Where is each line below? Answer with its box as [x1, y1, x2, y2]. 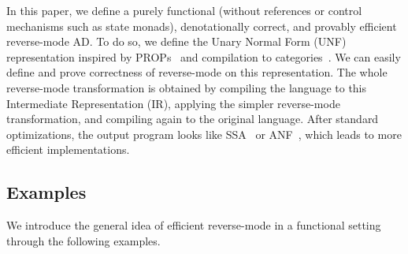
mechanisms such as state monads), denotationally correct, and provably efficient [6, 17, 397, 34]
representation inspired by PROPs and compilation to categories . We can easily [6, 48, 401, 65]
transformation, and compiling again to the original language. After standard [6, 110, 379, 127]
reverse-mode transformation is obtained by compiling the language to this [6, 79, 367, 95]
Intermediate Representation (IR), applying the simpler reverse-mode [6, 95, 340, 111]
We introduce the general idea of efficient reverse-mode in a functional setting [6, 217, 381, 233]
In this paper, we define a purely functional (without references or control [6, 2, 362, 18]
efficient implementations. [6, 141, 130, 158]
